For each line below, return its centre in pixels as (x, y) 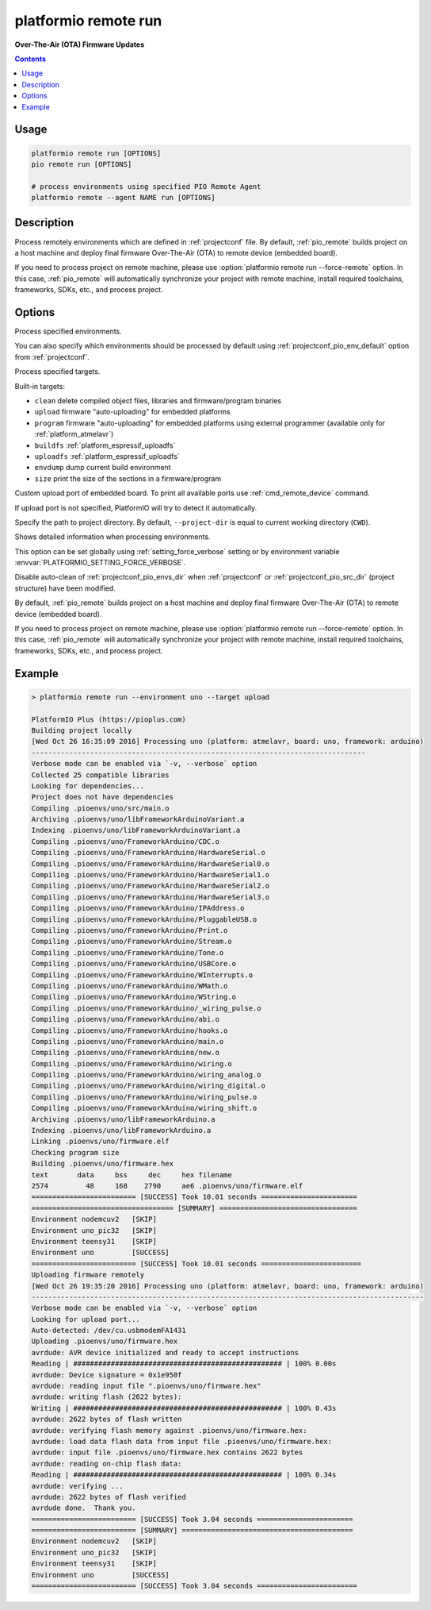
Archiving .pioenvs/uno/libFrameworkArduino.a (123, 1119)
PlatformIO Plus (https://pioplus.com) (109, 719)
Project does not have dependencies (103, 797)
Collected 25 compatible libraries (100, 775)
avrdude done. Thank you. (84, 1508)
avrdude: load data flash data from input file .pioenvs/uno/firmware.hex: (182, 1441)
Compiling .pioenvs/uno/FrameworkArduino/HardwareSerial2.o (151, 886)
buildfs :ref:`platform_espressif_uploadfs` (105, 445)
